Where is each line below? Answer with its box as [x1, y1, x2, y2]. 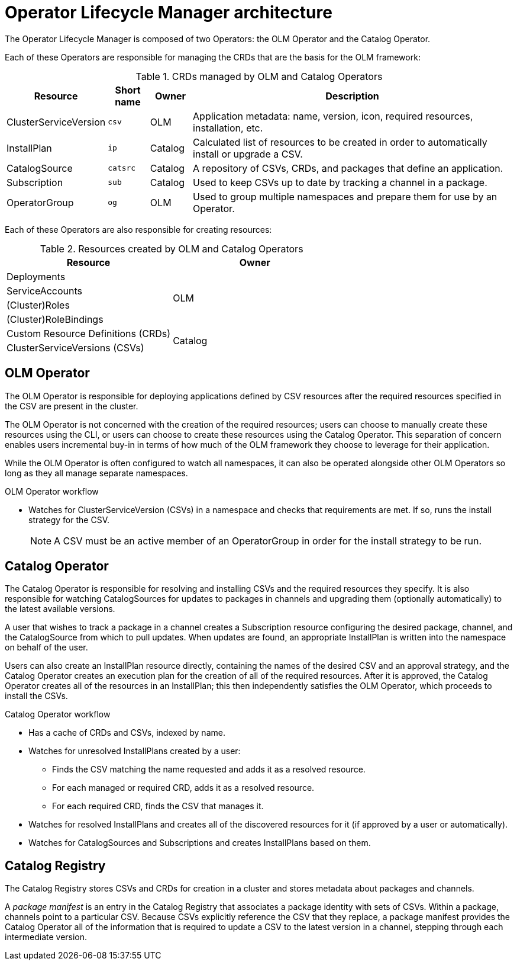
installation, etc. [193, 121, 263, 134]
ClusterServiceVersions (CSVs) [7, 341, 144, 354]
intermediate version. [5, 932, 88, 942]
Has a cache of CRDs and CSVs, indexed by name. [28, 727, 225, 738]
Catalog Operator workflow [5, 709, 111, 720]
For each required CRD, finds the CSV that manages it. [52, 801, 264, 812]
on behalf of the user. [5, 642, 88, 653]
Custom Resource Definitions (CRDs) [7, 327, 171, 339]
